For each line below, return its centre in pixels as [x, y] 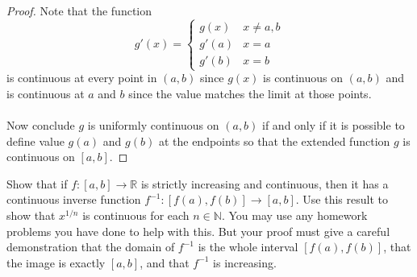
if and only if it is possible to [334, 124]
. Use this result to [342, 199]
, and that [165, 262]
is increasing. [245, 262]
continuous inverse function [74, 199]
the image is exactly [56, 262]
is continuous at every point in [82, 78]
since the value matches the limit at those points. [250, 93]
